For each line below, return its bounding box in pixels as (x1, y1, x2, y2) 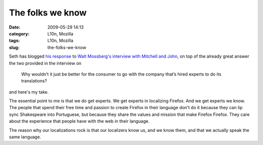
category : (9, 31, 30, 36)
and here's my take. (9, 89, 49, 95)
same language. (9, 134, 41, 140)
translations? (21, 78, 47, 84)
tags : (9, 38, 20, 44)
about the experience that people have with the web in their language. (9, 118, 150, 124)
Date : (9, 24, 20, 30)
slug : (9, 44, 19, 50)
